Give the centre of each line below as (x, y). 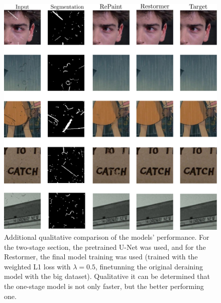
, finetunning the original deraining (149, 266)
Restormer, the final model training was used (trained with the (101, 257)
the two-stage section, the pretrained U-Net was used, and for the (105, 247)
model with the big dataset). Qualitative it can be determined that (107, 276)
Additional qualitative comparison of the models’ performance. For (107, 237)
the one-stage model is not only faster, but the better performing (104, 286)
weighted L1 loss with (37, 266)
